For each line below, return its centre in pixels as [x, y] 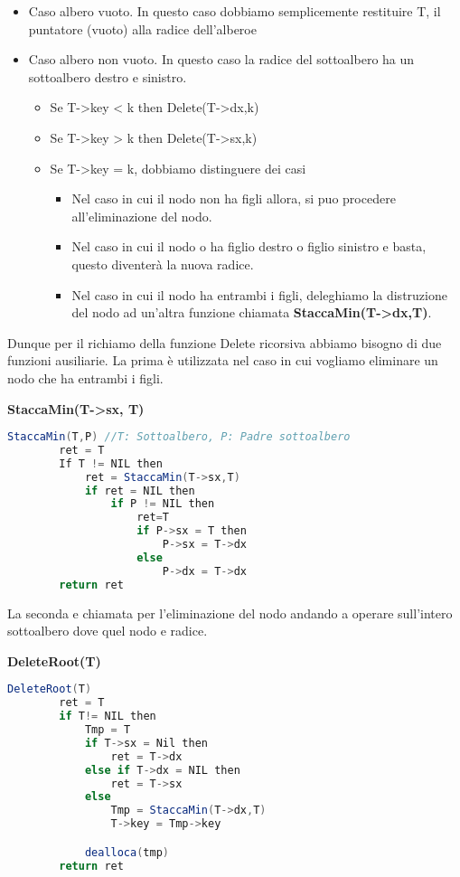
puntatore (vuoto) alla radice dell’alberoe [142, 28]
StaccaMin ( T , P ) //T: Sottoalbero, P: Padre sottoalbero [179, 437]
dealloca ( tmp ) [127, 852]
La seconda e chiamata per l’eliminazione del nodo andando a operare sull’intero [230, 613]
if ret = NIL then [140, 490]
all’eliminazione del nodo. [142, 216]
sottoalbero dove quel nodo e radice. [108, 631]
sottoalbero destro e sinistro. [108, 76]
